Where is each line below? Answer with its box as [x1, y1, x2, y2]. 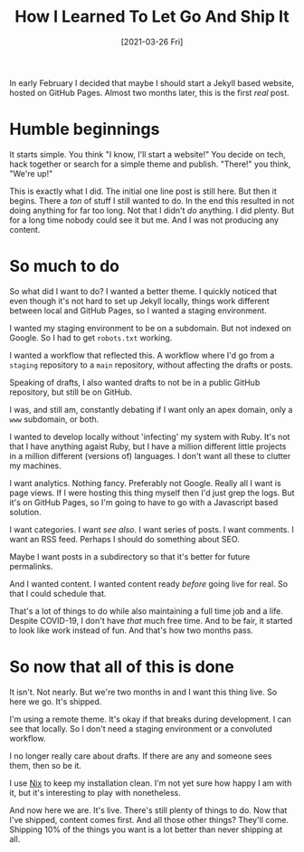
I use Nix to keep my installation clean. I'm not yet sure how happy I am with [9, 777, 292, 789]
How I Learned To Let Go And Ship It [14, 6, 290, 27]
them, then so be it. [9, 760, 81, 771]
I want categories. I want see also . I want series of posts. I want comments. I [9, 523, 294, 535]
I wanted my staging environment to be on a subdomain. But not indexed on [9, 322, 292, 333]
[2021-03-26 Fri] [120, 36, 184, 47]
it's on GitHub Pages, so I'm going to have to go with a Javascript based [9, 496, 279, 508]
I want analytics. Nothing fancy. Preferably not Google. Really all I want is [9, 477, 282, 488]
